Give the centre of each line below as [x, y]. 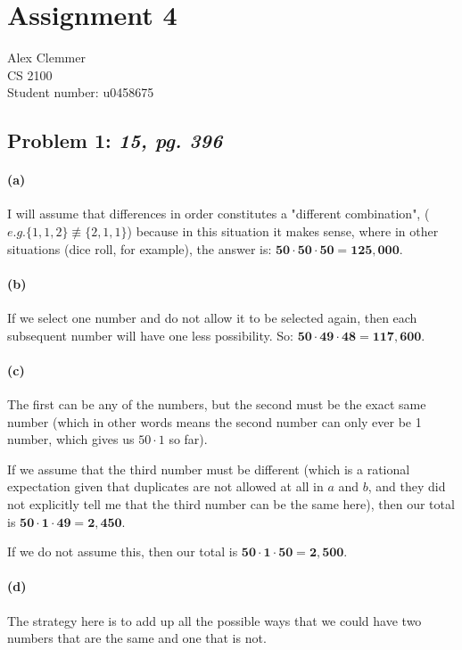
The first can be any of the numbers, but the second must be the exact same [217, 404]
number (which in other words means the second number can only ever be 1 [214, 421]
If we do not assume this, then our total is [123, 551]
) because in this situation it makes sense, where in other [283, 231]
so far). [188, 439]
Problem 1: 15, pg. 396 [115, 140]
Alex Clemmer [46, 58]
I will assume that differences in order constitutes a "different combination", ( [219, 214]
